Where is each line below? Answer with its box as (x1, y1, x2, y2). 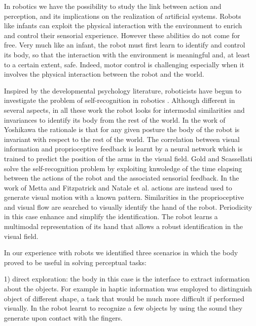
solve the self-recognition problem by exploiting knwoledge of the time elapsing (4, 163, 242, 173)
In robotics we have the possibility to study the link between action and (4, 1, 221, 11)
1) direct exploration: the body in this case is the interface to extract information (4, 274, 250, 284)
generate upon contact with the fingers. (4, 312, 123, 323)
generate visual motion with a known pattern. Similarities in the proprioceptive (4, 192, 244, 202)
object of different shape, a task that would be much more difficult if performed (4, 293, 245, 303)
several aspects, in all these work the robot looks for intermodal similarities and (4, 104, 245, 115)
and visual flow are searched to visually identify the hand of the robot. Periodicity (4, 201, 253, 212)
